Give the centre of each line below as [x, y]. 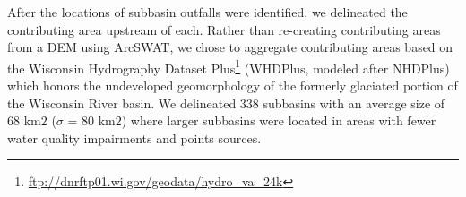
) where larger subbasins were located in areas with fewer [279, 120]
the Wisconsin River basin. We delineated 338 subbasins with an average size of [226, 103]
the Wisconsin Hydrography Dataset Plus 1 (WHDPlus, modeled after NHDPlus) [229, 66]
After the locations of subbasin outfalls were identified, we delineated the [207, 12]
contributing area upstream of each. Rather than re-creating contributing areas [224, 29]
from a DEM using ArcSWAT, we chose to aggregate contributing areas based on [230, 47]
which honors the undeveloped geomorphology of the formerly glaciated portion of [233, 86]
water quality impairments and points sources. [134, 137]
